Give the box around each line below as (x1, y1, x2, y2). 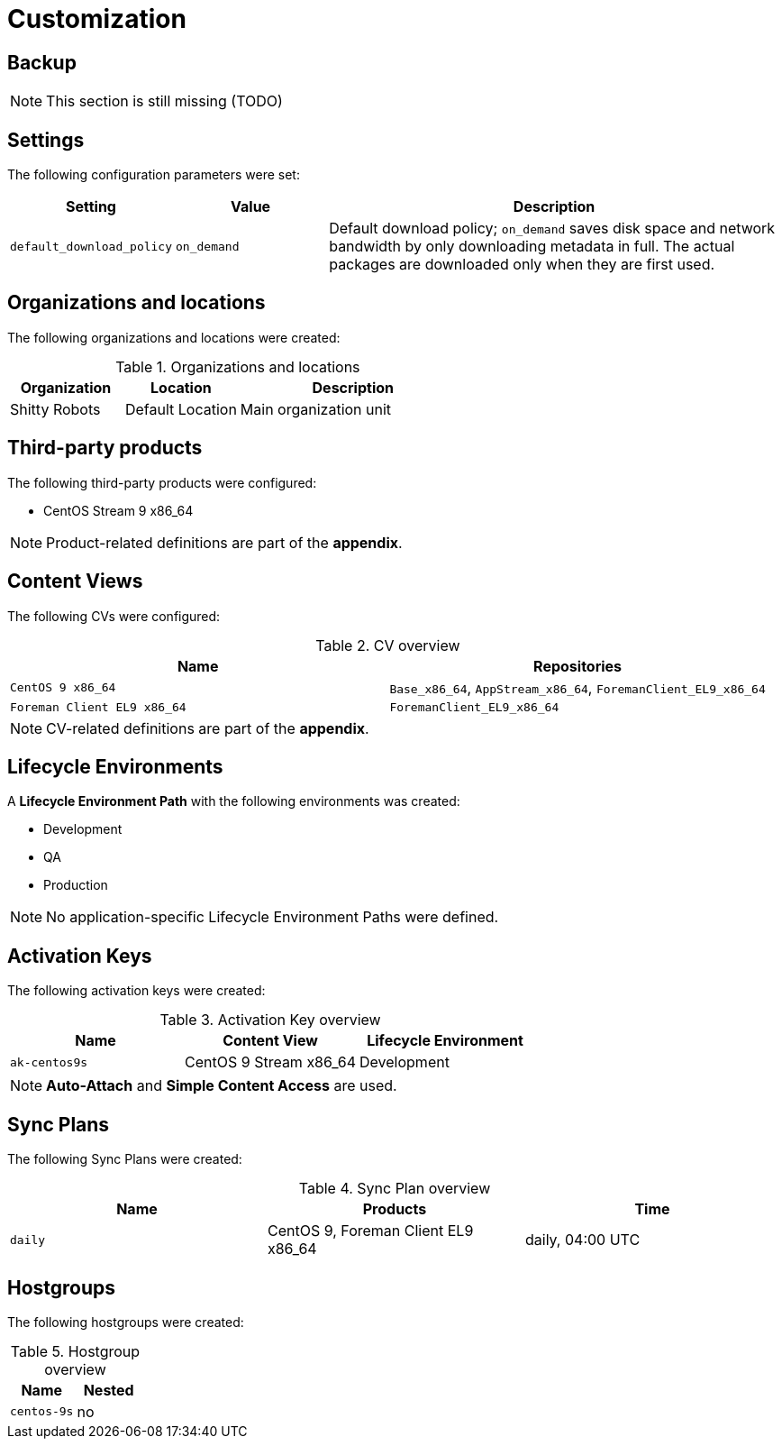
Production (43, 877, 108, 893)
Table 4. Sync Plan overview (298, 1179, 491, 1198)
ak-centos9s (10, 1055, 88, 1069)
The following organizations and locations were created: (7, 329, 341, 345)
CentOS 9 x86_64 (10, 681, 116, 695)
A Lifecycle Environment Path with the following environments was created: (7, 793, 460, 810)
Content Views (7, 570, 143, 593)
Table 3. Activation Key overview (159, 1011, 381, 1030)
